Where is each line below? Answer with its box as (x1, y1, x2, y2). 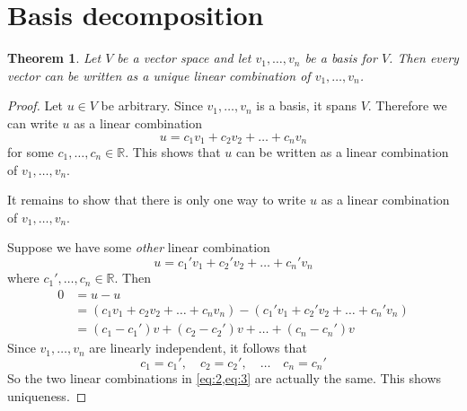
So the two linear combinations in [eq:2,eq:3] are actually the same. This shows (7, 369, 442, 388)
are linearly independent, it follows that (89, 338, 307, 357)
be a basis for (304, 48, 377, 67)
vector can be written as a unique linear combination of (7, 66, 311, 84)
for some (7, 142, 54, 161)
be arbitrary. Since (101, 96, 203, 115)
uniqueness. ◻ (7, 386, 87, 405)
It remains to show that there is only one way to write (7, 190, 306, 209)
